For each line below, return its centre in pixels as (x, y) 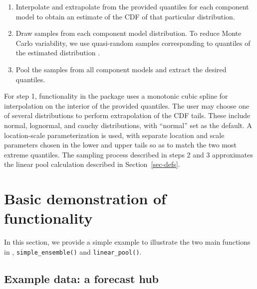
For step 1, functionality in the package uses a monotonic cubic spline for (116, 96)
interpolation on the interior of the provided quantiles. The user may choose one (127, 105)
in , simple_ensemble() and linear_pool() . (73, 251)
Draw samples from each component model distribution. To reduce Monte (128, 33)
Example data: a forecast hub (82, 278)
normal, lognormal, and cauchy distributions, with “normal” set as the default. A (128, 125)
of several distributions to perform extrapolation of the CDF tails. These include (127, 115)
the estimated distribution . (58, 53)
